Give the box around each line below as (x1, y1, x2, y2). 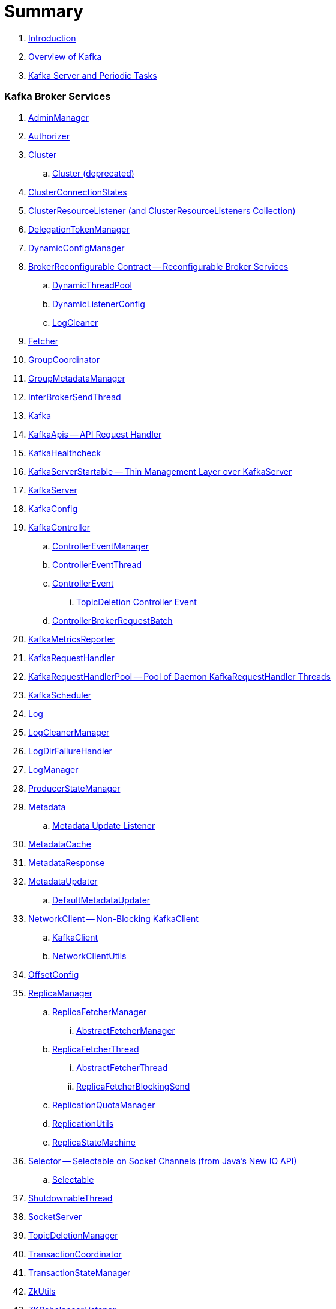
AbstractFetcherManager (76, 1025, 175, 1036)
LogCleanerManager (28, 727, 110, 737)
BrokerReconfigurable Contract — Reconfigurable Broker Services (28, 261, 289, 272)
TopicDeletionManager (28, 1230, 118, 1240)
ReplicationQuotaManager (52, 1099, 155, 1110)
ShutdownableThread (28, 1192, 113, 1203)
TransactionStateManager (28, 1267, 131, 1278)
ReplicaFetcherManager (52, 1006, 147, 1017)
